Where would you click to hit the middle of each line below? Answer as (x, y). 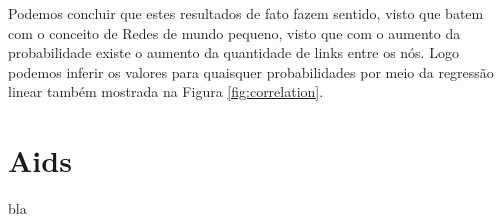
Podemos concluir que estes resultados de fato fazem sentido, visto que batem (246, 13)
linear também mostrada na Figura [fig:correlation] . (166, 91)
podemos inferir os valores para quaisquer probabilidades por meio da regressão (251, 71)
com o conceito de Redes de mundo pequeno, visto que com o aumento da (234, 32)
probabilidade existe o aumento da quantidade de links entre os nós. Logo (233, 52)
